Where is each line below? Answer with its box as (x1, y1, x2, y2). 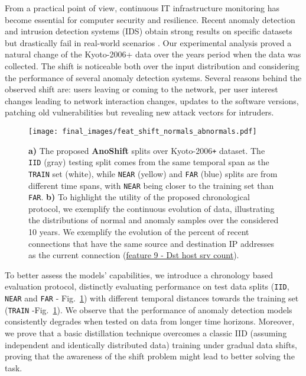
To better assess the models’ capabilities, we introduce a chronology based (5, 268, 274, 281)
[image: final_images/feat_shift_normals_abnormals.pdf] (28, 127, 257, 136)
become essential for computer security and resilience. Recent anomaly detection (5, 13, 295, 25)
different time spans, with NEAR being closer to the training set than (28, 179, 274, 191)
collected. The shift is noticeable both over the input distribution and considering (5, 59, 300, 72)
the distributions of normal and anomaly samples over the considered (28, 214, 279, 226)
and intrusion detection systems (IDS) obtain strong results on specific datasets (5, 25, 292, 37)
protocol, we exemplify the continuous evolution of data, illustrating (28, 202, 275, 214)
